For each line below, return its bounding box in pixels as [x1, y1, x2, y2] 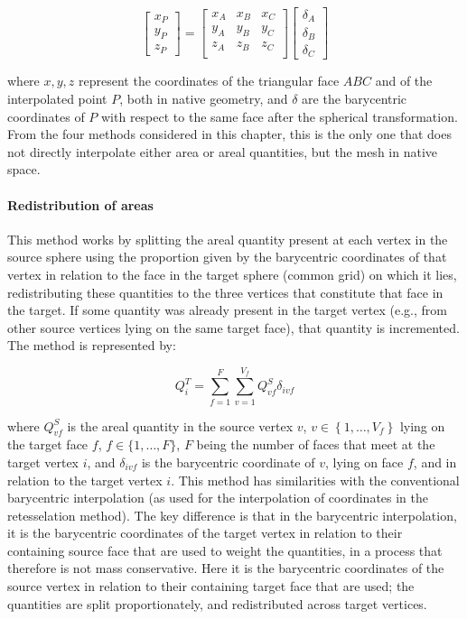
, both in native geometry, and [119, 89, 288, 108]
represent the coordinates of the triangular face [79, 71, 340, 90]
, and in [413, 452, 457, 471]
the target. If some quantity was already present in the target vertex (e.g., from [7, 300, 447, 319]
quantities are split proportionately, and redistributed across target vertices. [7, 594, 427, 613]
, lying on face [324, 452, 404, 471]
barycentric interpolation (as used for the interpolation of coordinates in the [7, 488, 429, 507]
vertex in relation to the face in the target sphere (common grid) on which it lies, [7, 265, 457, 284]
